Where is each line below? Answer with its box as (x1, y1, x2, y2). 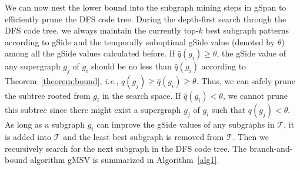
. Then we (232, 130, 269, 142)
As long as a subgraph (5, 118, 85, 131)
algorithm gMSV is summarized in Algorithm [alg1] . (30, 154, 219, 166)
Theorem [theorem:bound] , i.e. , (5, 75, 119, 87)
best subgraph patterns (205, 24, 289, 36)
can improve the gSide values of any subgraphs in (96, 118, 275, 131)
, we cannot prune (222, 89, 288, 102)
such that (211, 104, 246, 116)
